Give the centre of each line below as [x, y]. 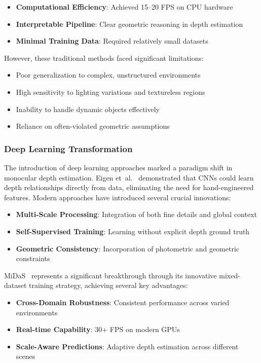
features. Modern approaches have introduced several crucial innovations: [118, 197]
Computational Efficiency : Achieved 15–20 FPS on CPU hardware [124, 7]
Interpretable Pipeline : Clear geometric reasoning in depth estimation [129, 24]
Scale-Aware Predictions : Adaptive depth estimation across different [127, 346]
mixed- [230, 275]
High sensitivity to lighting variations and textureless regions [110, 92]
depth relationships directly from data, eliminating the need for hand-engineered [129, 187]
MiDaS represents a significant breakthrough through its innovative [110, 275]
